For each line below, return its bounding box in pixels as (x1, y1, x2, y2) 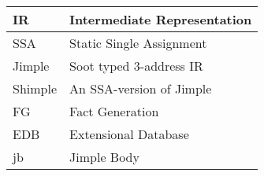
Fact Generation (69, 102, 159, 120)
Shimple (13, 79, 58, 97)
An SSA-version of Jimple (69, 79, 212, 97)
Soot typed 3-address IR (69, 57, 203, 75)
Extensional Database (69, 125, 189, 143)
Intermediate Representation (69, 10, 252, 28)
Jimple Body (69, 148, 139, 166)
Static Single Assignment (69, 34, 207, 52)
